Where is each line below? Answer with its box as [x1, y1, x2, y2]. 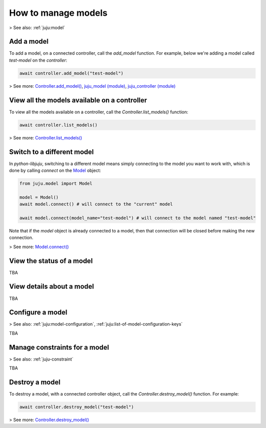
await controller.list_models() [19, 122, 98, 128]
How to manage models [9, 7, 108, 18]
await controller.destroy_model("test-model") [19, 404, 134, 410]
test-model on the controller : [9, 57, 67, 63]
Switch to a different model [9, 148, 94, 156]
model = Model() [19, 195, 59, 200]
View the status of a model [9, 257, 93, 265]
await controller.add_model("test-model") [19, 70, 124, 76]
